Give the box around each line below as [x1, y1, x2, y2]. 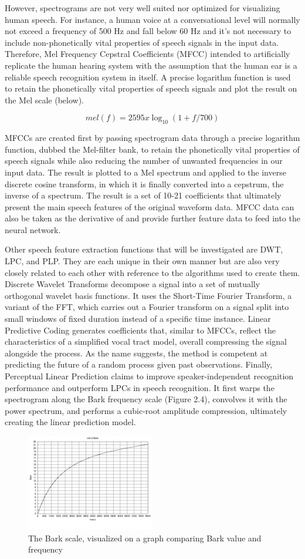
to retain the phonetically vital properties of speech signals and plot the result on [5, 82, 297, 95]
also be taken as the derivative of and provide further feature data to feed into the [5, 212, 300, 224]
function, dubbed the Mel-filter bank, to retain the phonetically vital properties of [5, 143, 300, 155]
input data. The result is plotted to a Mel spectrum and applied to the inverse [5, 166, 286, 178]
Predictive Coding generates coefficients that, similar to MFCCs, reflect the [5, 324, 276, 336]
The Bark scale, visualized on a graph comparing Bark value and [28, 531, 262, 544]
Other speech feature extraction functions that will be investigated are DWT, [5, 243, 283, 255]
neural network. [5, 223, 61, 235]
